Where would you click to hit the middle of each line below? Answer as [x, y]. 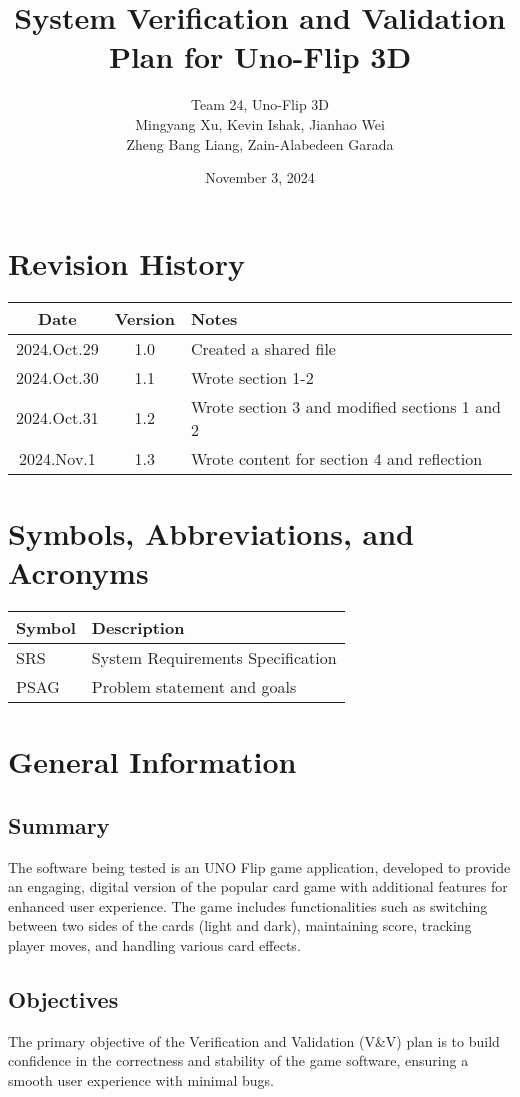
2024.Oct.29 [57, 348]
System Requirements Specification [214, 657]
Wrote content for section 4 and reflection [336, 458]
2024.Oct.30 [57, 377]
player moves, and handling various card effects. [154, 944]
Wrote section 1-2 [252, 377]
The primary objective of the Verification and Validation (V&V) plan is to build [254, 1040]
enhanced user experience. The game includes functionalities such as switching [248, 905]
